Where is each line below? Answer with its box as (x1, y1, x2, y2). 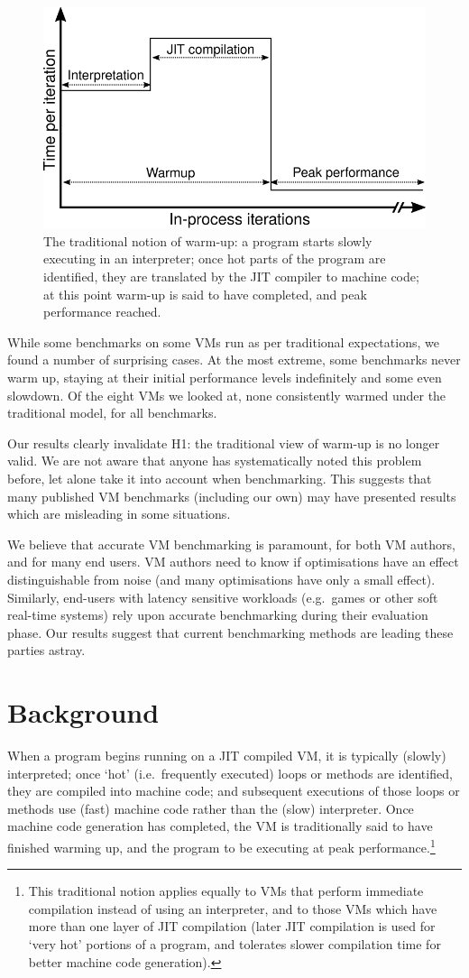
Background (7, 694, 160, 731)
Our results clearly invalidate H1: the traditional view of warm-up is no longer (7, 433, 440, 452)
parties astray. (7, 641, 86, 660)
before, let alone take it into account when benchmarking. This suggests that (7, 468, 432, 487)
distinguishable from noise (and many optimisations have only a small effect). (7, 569, 436, 588)
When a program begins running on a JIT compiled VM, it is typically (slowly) (7, 746, 446, 765)
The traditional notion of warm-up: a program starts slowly (43, 231, 372, 250)
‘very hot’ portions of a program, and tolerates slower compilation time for (28, 935, 441, 954)
